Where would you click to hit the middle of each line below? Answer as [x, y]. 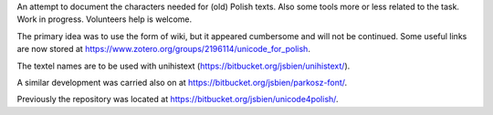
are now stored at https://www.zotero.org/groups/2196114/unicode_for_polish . [163, 49]
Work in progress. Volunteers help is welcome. [105, 19]
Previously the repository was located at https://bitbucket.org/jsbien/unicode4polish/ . [178, 99]
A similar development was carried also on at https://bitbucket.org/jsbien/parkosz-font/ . [182, 82]
